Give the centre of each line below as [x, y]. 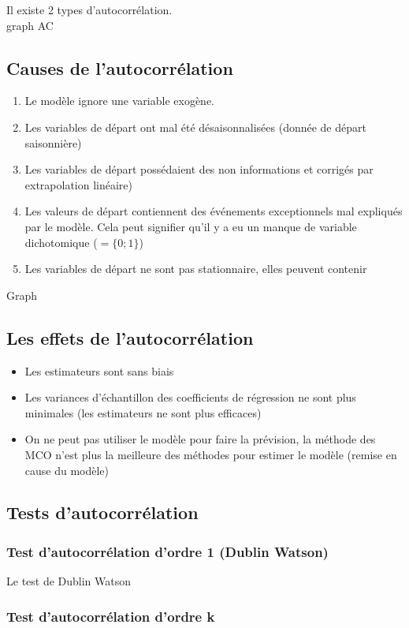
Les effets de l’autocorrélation [130, 337]
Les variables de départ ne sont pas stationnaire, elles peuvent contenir [196, 269]
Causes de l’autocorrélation [120, 67]
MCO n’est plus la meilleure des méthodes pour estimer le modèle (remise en [211, 454]
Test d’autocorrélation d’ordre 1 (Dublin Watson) [167, 551]
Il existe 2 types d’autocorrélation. [89, 9]
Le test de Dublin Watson [69, 581]
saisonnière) [53, 142]
